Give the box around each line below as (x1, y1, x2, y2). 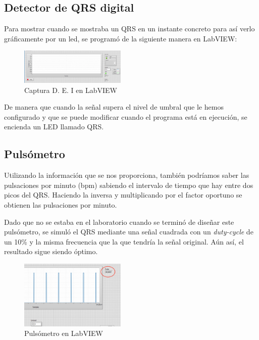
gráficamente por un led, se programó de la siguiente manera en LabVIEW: (4, 33, 237, 43)
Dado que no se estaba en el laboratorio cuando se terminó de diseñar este (4, 216, 234, 227)
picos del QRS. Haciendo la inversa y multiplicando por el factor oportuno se (4, 189, 242, 200)
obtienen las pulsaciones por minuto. (4, 200, 117, 210)
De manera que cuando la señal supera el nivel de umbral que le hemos (4, 102, 224, 112)
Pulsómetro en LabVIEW (24, 328, 103, 338)
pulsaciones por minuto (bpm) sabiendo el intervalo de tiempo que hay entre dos (4, 179, 253, 190)
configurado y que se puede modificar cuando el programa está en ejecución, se (4, 111, 247, 122)
